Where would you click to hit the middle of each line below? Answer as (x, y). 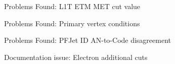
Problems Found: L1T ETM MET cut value (72, 6)
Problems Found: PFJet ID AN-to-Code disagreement (88, 40)
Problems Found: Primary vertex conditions (72, 23)
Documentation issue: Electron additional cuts (76, 57)
